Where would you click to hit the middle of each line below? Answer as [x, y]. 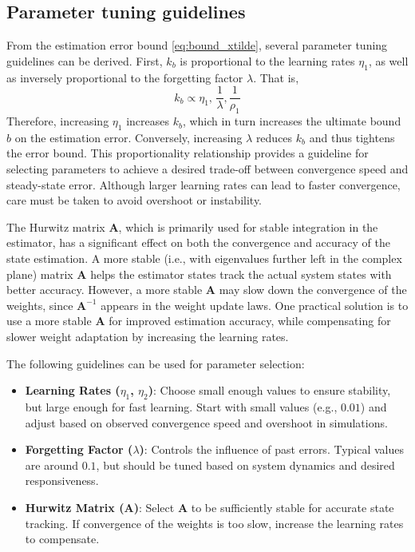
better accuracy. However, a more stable [105, 290]
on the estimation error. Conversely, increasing [128, 137]
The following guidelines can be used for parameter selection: [156, 363]
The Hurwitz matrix [56, 226]
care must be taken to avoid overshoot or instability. [134, 200]
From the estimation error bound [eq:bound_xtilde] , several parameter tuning [197, 45]
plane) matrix [40, 274]
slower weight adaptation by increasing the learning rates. [148, 336]
